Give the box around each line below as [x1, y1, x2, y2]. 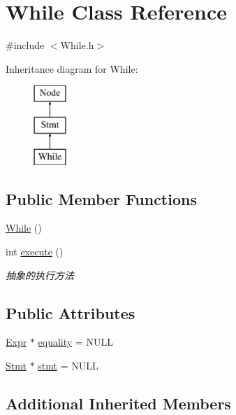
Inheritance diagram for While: [6, 61, 138, 76]
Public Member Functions [6, 188, 197, 209]
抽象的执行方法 [6, 267, 74, 282]
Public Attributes [6, 302, 135, 323]
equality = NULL [38, 335, 113, 349]
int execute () [6, 244, 64, 259]
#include [6, 38, 45, 52]
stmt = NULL [38, 358, 98, 373]
